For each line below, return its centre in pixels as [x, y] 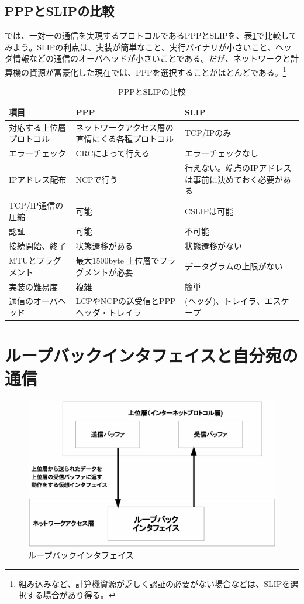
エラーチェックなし [221, 153]
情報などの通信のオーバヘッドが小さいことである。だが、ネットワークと [152, 58]
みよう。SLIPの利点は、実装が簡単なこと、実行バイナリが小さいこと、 [140, 47]
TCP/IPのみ [208, 133]
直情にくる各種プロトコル [125, 139]
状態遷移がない [213, 246]
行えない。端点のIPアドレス [238, 167]
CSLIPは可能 [209, 211]
